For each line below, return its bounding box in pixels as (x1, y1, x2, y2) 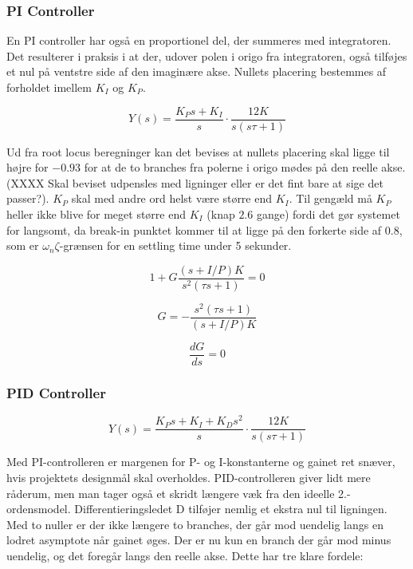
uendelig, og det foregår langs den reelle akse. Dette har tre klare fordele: (6, 547, 364, 563)
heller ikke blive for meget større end (6, 206, 186, 223)
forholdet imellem (6, 79, 92, 95)
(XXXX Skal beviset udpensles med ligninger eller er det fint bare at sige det (6, 174, 383, 191)
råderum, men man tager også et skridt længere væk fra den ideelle (6, 484, 335, 501)
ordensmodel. (6, 500, 71, 517)
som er (6, 237, 39, 254)
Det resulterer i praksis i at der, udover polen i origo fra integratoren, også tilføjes (6, 47, 407, 64)
